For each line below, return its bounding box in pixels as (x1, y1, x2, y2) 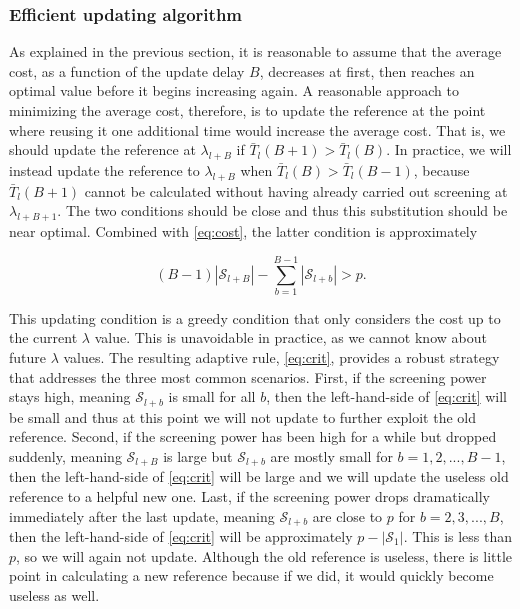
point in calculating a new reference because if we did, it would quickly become (9, 565, 494, 586)
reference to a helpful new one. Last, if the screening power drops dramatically (9, 485, 490, 506)
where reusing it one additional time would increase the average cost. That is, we (9, 119, 506, 140)
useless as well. (9, 584, 100, 605)
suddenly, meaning (9, 445, 122, 466)
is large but (163, 445, 233, 466)
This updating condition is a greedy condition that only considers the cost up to (9, 307, 501, 328)
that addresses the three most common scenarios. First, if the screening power (9, 366, 487, 387)
